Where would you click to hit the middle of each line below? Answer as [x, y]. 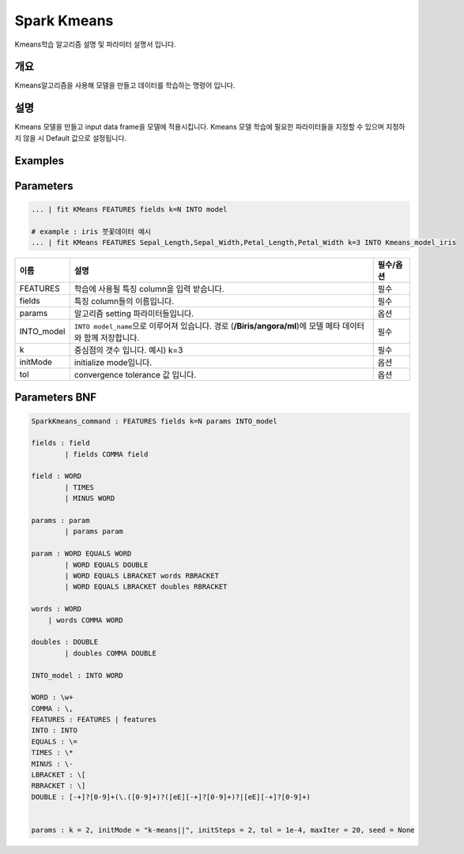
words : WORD [57, 609]
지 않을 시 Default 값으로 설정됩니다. [70, 137]
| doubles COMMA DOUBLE [111, 653]
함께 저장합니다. [111, 337]
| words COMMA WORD [86, 620]
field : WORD [57, 476]
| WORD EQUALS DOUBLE [106, 564]
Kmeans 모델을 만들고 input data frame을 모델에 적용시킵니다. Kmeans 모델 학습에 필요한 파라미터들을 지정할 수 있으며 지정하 [210, 127]
